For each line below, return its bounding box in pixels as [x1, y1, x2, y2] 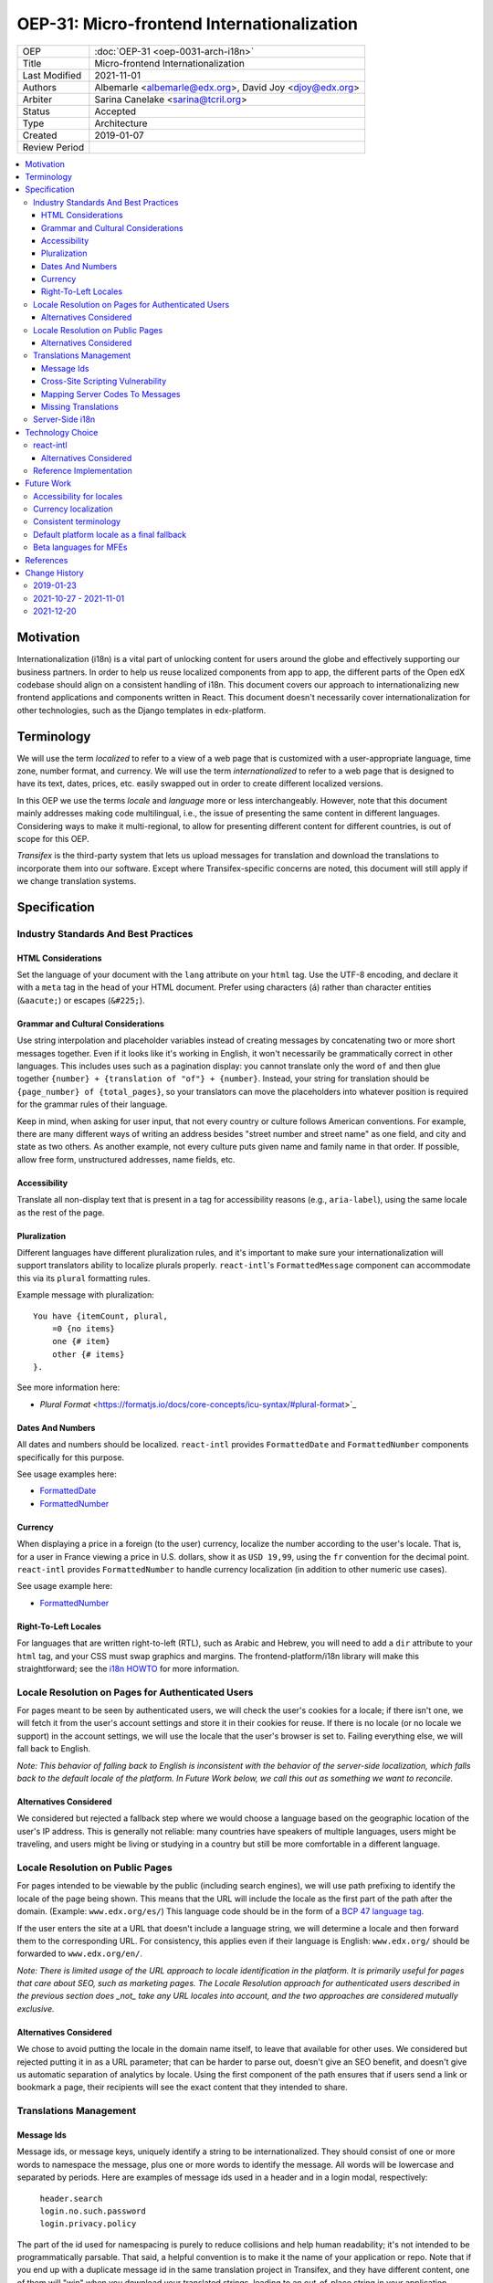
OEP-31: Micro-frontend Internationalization [16, 14, 359, 34]
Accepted [94, 105, 137, 118]
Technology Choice [25, 426, 99, 437]
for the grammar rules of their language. [16, 1099, 168, 1110]
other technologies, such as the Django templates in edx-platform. [16, 704, 267, 716]
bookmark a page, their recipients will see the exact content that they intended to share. [16, 2082, 348, 2093]
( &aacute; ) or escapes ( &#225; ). [16, 994, 145, 1005]
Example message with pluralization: [16, 1289, 155, 1300]
